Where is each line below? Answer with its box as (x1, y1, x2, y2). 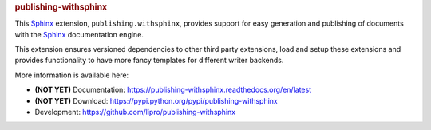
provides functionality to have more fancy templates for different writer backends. (14, 56, 284, 65)
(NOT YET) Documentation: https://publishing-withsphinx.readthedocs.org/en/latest (34, 85, 311, 95)
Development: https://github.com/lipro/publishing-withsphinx (34, 108, 235, 116)
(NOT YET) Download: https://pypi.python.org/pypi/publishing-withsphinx (34, 96, 279, 105)
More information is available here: (14, 70, 129, 80)
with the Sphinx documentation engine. (14, 30, 144, 39)
